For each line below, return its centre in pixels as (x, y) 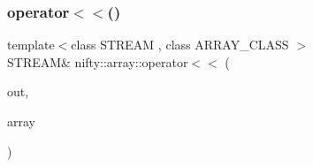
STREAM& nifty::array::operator (98, 61)
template (31, 45)
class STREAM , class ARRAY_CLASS (180, 45)
